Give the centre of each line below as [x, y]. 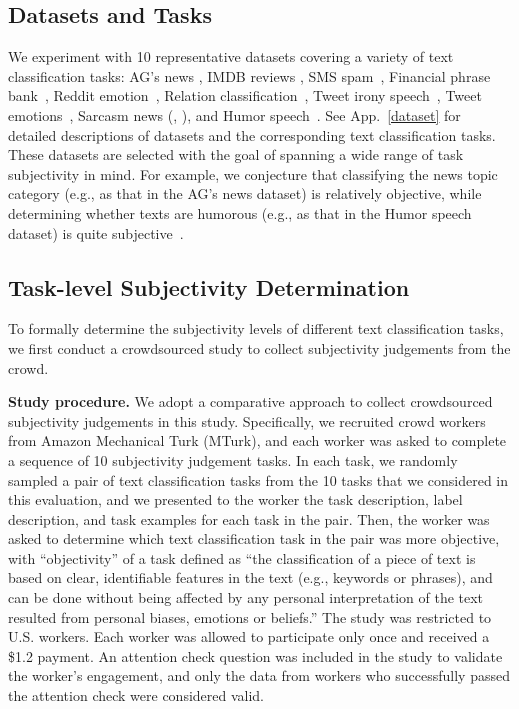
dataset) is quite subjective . [96, 232]
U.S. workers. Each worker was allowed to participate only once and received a [249, 636]
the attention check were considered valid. [136, 695]
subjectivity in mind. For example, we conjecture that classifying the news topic [253, 173]
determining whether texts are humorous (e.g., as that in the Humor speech [240, 212]
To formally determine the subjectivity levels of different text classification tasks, [256, 328]
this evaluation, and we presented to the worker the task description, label [235, 499]
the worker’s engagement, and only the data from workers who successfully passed [259, 675]
